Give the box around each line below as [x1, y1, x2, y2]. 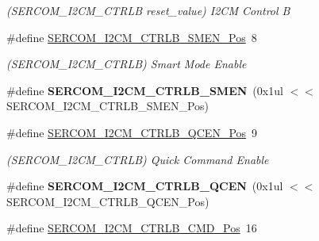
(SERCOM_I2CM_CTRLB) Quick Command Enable [6, 151, 269, 167]
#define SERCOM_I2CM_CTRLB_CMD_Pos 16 [6, 220, 257, 236]
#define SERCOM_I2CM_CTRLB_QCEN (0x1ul [6, 178, 283, 194]
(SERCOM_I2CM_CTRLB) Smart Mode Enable [6, 55, 247, 72]
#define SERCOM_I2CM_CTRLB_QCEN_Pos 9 [6, 124, 258, 140]
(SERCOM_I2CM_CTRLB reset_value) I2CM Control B [6, 2, 290, 18]
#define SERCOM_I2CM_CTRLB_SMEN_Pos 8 [6, 29, 257, 45]
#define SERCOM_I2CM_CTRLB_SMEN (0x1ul [6, 82, 283, 98]
